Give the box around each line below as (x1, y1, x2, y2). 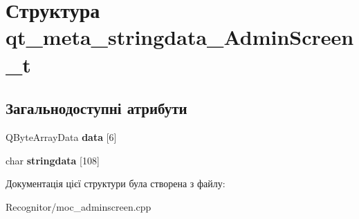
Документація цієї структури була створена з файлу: (6, 176, 225, 191)
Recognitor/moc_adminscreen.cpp (6, 199, 151, 213)
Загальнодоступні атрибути (6, 97, 187, 119)
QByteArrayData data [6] (6, 129, 117, 144)
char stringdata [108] (6, 153, 100, 167)
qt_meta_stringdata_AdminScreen (6, 23, 354, 51)
